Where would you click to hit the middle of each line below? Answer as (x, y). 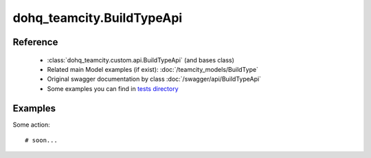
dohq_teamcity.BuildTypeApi (98, 18)
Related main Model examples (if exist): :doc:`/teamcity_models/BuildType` (153, 69)
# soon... (41, 141)
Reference (35, 42)
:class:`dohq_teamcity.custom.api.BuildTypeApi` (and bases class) (141, 60)
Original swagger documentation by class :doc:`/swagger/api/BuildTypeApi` (154, 79)
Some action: (32, 124)
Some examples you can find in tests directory (113, 88)
